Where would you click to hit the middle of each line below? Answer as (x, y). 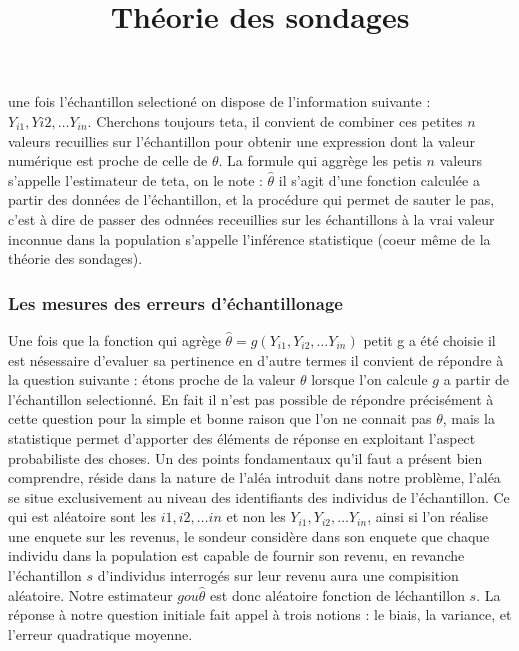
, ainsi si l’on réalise (427, 516)
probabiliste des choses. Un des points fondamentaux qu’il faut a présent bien (245, 457)
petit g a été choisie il (429, 339)
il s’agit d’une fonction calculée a (379, 179)
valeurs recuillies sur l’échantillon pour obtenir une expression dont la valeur (241, 140)
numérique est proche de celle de (108, 160)
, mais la (468, 418)
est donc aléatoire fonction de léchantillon (337, 594)
